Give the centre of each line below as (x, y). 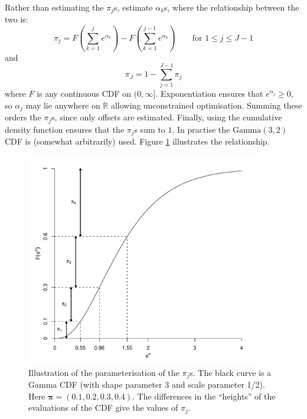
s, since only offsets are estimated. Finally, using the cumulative (167, 117)
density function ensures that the (65, 129)
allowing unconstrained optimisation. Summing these (206, 105)
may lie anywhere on (63, 105)
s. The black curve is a (231, 372)
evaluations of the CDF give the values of (103, 407)
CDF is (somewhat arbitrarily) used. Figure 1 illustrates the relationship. (137, 141)
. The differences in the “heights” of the (204, 396)
